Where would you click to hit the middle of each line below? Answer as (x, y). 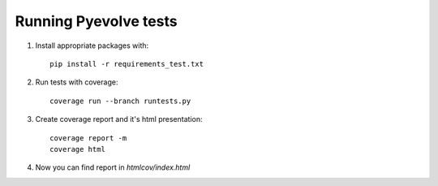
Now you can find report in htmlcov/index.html (113, 167)
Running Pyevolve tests (96, 21)
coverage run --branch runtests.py (120, 101)
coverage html (77, 149)
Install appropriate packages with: (92, 45)
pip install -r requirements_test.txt (127, 64)
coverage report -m (88, 138)
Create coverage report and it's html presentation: (119, 119)
